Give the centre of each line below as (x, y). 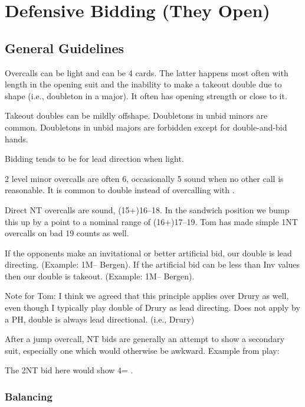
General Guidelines (64, 48)
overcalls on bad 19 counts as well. (67, 233)
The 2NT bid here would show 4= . (69, 370)
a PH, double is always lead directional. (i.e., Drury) (100, 319)
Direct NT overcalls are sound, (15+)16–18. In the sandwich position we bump (147, 209)
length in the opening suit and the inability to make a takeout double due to (143, 84)
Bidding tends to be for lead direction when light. (94, 159)
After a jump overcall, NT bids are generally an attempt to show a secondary (145, 339)
